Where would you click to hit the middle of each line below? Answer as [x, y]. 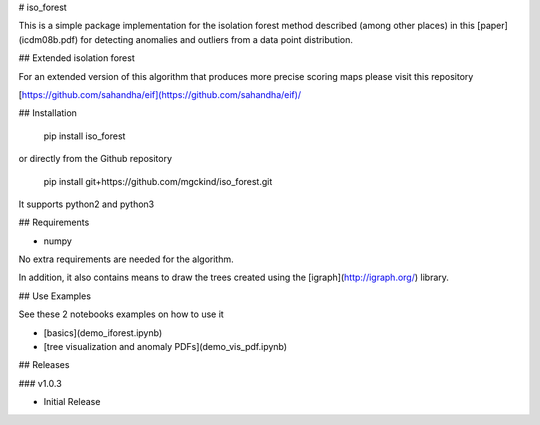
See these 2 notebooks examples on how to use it [121, 314]
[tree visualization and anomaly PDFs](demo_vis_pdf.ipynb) [165, 347]
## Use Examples [55, 296]
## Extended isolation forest [76, 58]
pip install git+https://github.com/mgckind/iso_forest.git [158, 181]
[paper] [492, 26]
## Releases [44, 365]
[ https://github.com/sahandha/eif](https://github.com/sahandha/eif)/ [160, 94]
